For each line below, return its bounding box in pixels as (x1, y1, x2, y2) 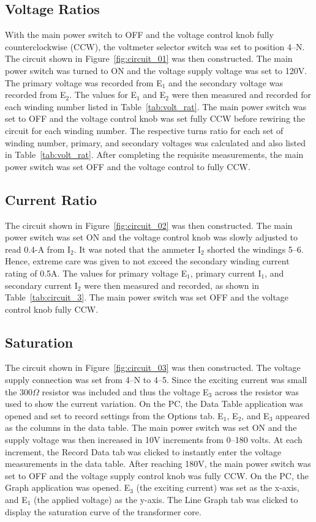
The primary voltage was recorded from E (5, 76, 162, 89)
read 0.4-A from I (5, 242, 71, 255)
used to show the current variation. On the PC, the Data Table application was (5, 397, 303, 410)
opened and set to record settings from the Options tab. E (5, 409, 224, 422)
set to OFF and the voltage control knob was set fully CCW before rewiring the (5, 112, 305, 125)
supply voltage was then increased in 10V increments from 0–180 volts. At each (5, 433, 303, 446)
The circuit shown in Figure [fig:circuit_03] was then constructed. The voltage (5, 361, 301, 374)
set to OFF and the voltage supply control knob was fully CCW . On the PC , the (5, 469, 309, 482)
